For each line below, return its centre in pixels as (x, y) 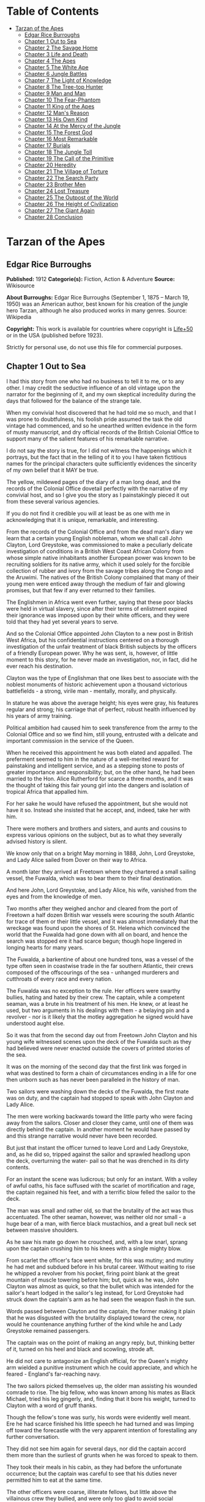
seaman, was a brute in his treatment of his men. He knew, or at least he (97, 1003)
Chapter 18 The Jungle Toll (58, 152)
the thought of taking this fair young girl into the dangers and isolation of (98, 785)
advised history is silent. (37, 841)
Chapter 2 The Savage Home (61, 48)
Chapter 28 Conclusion (54, 217)
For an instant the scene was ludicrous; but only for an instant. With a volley (102, 1179)
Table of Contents (53, 11)
